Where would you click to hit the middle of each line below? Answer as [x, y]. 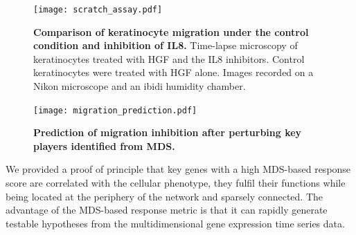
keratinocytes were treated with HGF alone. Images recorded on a [173, 72]
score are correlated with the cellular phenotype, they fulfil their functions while [176, 183]
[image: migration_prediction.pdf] [115, 110]
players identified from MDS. [104, 145]
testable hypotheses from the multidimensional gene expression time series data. [175, 223]
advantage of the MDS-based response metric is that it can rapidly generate [167, 210]
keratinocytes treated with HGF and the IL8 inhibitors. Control [169, 58]
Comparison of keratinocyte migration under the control [171, 31]
